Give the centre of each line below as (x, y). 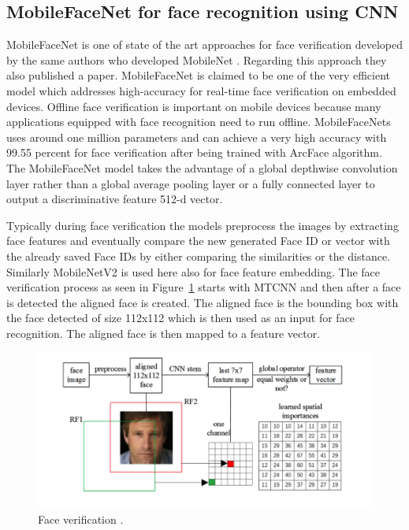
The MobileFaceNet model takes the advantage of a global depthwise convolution (202, 167)
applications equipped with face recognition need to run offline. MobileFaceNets (199, 122)
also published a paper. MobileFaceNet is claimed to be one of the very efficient (198, 75)
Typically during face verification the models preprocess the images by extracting (203, 225)
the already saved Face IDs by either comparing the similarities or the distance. (199, 256)
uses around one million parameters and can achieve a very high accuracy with (197, 137)
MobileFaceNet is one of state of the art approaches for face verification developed (205, 44)
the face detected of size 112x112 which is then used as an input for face (181, 318)
